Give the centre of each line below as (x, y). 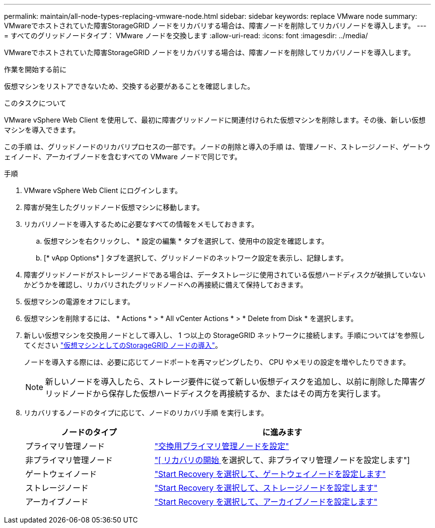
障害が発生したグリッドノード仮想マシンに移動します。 (114, 207)
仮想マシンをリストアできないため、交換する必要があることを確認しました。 (129, 86)
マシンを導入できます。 (42, 130)
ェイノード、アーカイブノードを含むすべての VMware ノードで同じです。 (123, 157)
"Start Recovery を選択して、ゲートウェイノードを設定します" (270, 474)
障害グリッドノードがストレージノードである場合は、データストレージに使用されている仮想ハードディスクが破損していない (225, 275)
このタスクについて (35, 103)
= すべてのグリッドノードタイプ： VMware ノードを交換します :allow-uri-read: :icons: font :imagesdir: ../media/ (186, 35)
